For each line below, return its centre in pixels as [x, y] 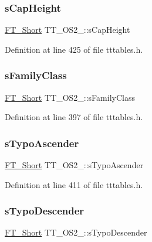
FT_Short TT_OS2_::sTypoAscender [74, 165]
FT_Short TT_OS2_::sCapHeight [67, 30]
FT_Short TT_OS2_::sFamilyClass [70, 97]
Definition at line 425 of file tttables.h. [74, 49]
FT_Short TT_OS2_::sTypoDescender [76, 232]
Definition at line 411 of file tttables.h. [74, 184]
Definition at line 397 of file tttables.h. [74, 117]
